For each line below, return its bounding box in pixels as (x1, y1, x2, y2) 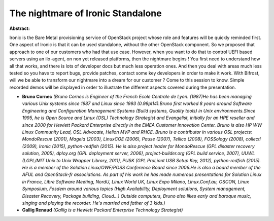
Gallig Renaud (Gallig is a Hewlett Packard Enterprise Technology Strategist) (22, 207, 183, 213)
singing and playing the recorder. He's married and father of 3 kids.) (22, 200, 165, 206)
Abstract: (9, 25, 30, 31)
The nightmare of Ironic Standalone (9, 8, 162, 19)
